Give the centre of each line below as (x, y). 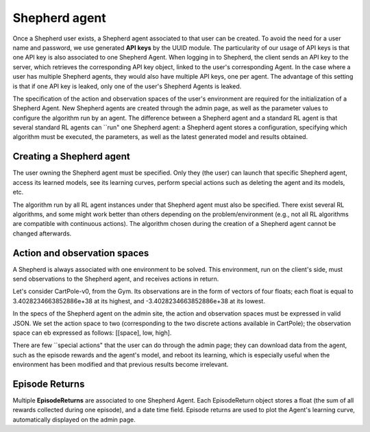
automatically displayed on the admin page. (74, 419)
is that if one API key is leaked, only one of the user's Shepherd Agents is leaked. (127, 86)
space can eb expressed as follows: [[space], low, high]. (92, 333)
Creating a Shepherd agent (71, 156)
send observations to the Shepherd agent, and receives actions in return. (116, 279)
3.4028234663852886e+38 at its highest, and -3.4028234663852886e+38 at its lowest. (139, 301)
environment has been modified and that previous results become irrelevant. (121, 365)
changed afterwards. (42, 233)
